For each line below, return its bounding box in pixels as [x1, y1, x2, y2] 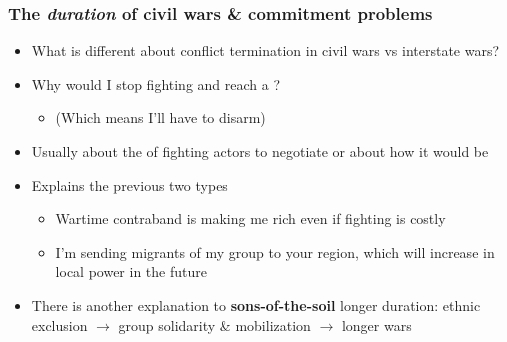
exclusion [31, 314, 88, 335]
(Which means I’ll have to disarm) [55, 107, 266, 128]
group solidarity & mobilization [118, 314, 311, 335]
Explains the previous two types [31, 174, 228, 195]
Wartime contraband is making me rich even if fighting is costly [55, 208, 446, 229]
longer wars [341, 314, 412, 335]
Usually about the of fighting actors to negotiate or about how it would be [31, 141, 489, 161]
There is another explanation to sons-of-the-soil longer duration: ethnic [31, 294, 481, 315]
